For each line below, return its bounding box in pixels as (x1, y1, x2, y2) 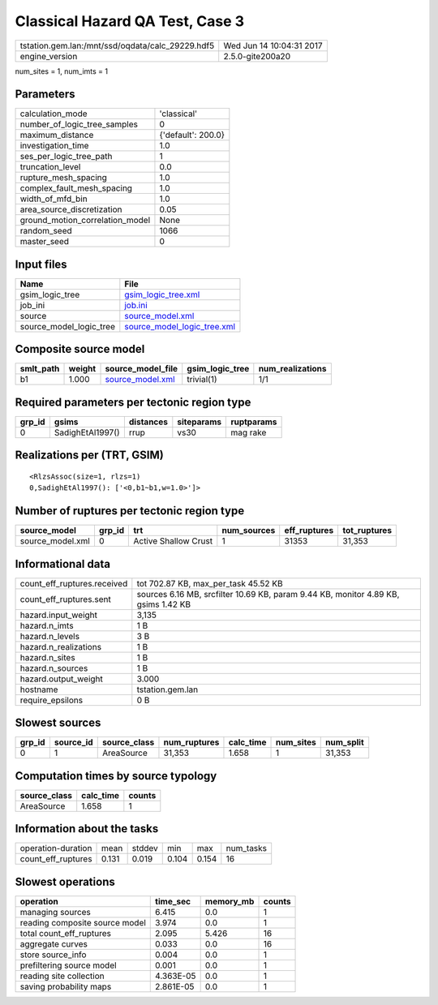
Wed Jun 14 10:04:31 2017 (223, 40, 324, 51)
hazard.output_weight (19, 673, 103, 685)
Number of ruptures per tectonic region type (15, 504, 245, 518)
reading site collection (19, 970, 105, 981)
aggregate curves (19, 938, 88, 949)
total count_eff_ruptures (19, 927, 111, 938)
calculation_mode (19, 108, 88, 119)
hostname (19, 684, 58, 695)
